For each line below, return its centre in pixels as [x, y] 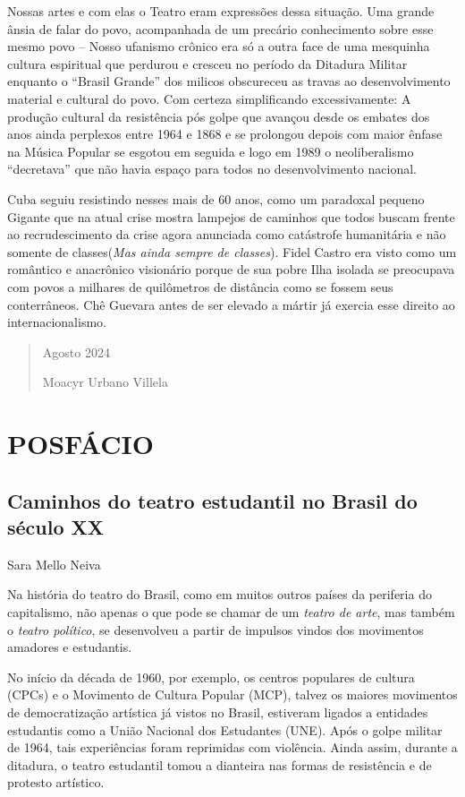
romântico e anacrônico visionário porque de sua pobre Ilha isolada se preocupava [231, 269]
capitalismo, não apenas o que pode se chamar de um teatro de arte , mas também [231, 612]
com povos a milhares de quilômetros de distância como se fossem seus [200, 286]
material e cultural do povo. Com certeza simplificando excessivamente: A [209, 98]
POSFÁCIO [80, 444]
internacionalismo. [57, 322]
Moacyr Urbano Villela [105, 382]
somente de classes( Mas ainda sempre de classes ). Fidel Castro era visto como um [232, 251]
